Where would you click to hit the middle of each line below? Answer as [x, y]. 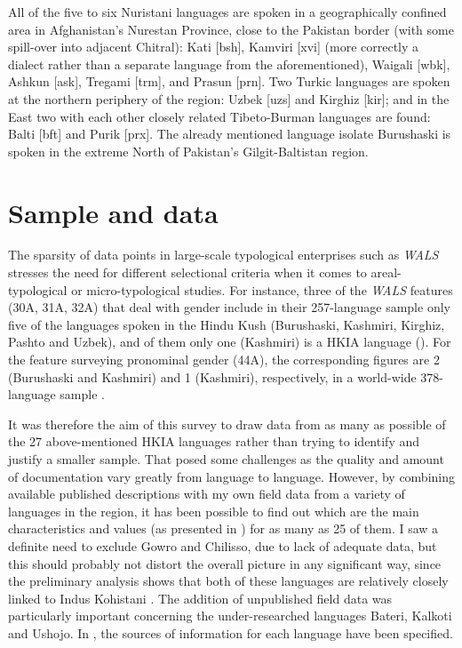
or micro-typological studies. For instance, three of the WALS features [262, 289]
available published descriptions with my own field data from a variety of [207, 494]
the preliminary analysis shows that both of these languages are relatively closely [228, 581]
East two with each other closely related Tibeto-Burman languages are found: [219, 116]
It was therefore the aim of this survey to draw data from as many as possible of [227, 424]
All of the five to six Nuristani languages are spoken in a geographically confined [227, 12]
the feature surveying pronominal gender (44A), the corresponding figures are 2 [224, 360]
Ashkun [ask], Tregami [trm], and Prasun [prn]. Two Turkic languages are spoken [229, 81]
